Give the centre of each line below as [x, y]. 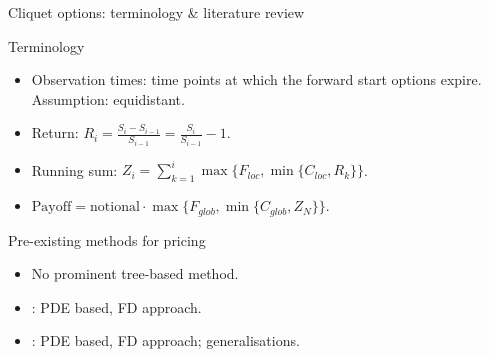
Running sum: [74, 169]
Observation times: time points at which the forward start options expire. [256, 79]
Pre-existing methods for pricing [107, 239]
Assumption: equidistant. [108, 98]
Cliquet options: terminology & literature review [156, 12]
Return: [55, 132]
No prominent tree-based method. [135, 273]
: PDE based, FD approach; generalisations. [165, 340]
